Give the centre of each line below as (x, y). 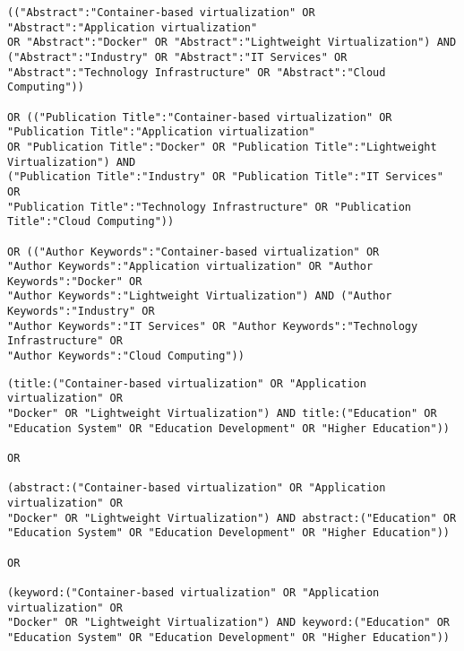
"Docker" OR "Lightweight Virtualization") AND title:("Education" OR (222, 414)
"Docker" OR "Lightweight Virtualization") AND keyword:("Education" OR (228, 623)
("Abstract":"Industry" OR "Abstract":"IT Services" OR (177, 57)
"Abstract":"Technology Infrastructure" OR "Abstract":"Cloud (197, 72)
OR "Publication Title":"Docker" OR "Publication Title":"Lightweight (222, 147)
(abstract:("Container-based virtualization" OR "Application (197, 488)
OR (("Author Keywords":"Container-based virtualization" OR (193, 252)
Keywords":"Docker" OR (75, 281)
